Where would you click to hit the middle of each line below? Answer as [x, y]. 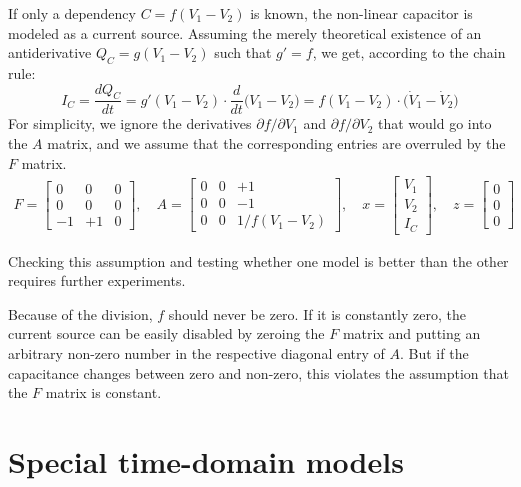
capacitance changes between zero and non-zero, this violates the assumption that [258, 372]
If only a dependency [72, 13]
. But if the [434, 353]
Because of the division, [80, 313]
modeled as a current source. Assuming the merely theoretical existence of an [245, 32]
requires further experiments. [97, 280]
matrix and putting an [411, 333]
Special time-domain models [206, 461]
